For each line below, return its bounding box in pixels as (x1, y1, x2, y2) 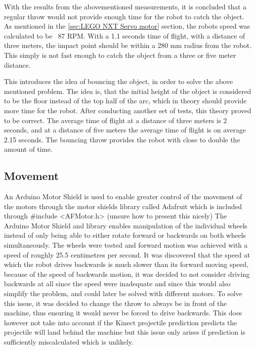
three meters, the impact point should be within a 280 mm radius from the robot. (4, 40, 252, 50)
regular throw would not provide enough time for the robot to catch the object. (4, 11, 244, 21)
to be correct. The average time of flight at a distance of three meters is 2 (4, 115, 227, 125)
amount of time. (4, 144, 52, 154)
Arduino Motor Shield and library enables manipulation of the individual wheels (4, 220, 248, 230)
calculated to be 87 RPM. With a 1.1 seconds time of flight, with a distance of (4, 30, 245, 41)
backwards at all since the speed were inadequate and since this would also (4, 278, 231, 289)
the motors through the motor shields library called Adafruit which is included (4, 201, 242, 211)
